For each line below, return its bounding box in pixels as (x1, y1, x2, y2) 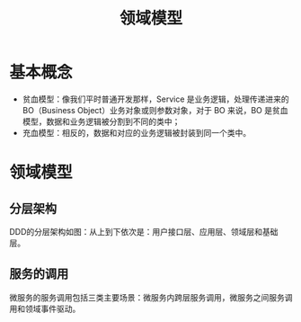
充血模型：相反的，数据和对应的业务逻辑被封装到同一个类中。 (22, 127, 252, 138)
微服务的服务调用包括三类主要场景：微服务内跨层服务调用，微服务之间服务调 (9, 291, 293, 302)
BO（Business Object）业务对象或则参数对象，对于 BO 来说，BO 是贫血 (22, 104, 288, 115)
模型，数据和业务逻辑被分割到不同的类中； (22, 116, 181, 127)
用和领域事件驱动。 (9, 303, 81, 314)
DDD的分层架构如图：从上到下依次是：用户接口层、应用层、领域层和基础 (9, 226, 279, 237)
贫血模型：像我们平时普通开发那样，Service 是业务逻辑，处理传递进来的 (22, 94, 289, 104)
